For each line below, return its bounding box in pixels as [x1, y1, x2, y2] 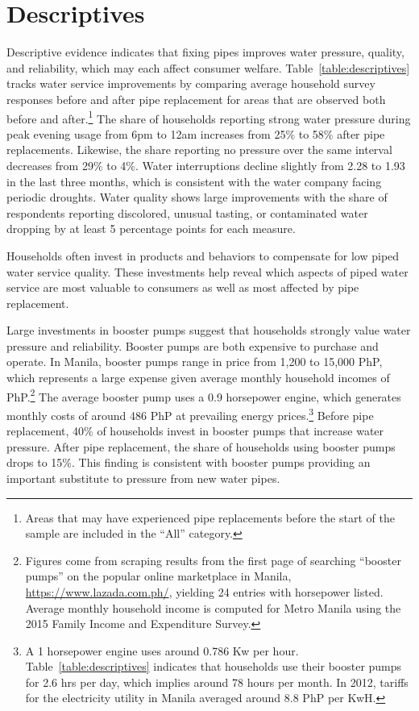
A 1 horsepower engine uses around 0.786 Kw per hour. [25, 642, 299, 659]
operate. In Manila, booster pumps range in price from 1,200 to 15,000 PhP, [6, 353, 383, 370]
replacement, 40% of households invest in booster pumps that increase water [6, 422, 384, 439]
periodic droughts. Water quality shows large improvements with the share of [6, 189, 388, 206]
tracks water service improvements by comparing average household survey [6, 75, 375, 92]
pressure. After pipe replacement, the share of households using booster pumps [6, 438, 396, 455]
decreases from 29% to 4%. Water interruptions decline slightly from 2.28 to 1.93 [6, 156, 405, 173]
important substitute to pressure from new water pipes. [6, 469, 280, 486]
